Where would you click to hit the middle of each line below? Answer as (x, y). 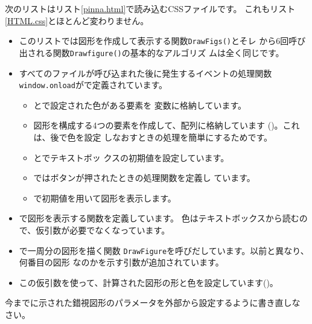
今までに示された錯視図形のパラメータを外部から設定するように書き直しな (153, 303)
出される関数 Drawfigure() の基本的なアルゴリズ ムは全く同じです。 (151, 52)
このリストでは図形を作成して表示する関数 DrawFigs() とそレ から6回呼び (162, 41)
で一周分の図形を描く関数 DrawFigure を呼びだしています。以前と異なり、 (164, 250)
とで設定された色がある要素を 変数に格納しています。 (140, 105)
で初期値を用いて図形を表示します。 (105, 198)
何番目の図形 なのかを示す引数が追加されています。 (121, 262)
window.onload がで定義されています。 (93, 85)
